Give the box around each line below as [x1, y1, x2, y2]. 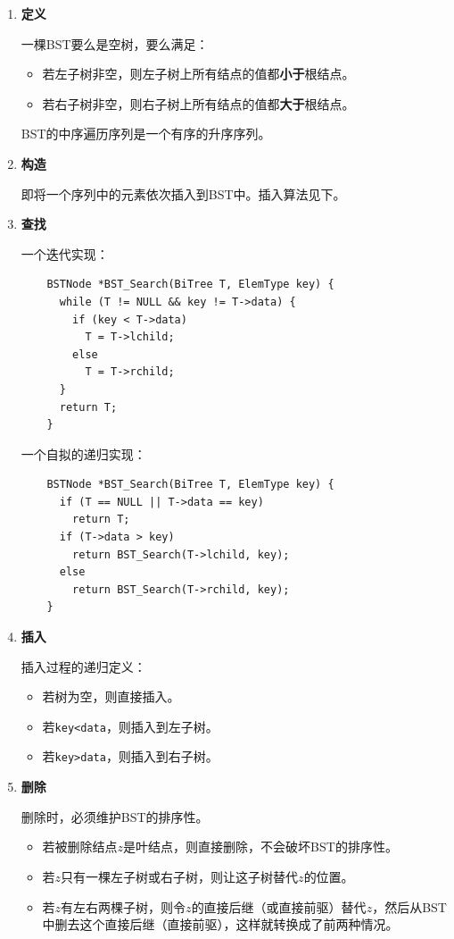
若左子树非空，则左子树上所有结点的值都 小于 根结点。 [42, 64, 355, 83]
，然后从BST [372, 897, 447, 916]
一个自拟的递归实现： [21, 444, 146, 463]
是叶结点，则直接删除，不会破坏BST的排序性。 [123, 837, 398, 856]
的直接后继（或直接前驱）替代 [191, 897, 367, 916]
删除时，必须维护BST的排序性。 [21, 807, 209, 826]
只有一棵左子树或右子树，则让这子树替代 [61, 867, 299, 885]
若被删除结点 [42, 837, 118, 856]
